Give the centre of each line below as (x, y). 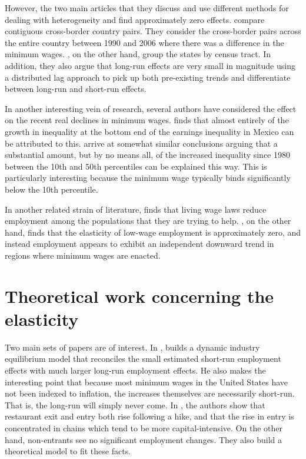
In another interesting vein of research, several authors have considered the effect (151, 108)
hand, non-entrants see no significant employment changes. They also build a (143, 439)
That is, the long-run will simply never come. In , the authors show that (135, 404)
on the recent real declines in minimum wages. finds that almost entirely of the (147, 120)
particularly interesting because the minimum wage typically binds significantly (148, 178)
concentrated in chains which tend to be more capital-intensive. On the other (144, 427)
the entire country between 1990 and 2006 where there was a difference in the (144, 42)
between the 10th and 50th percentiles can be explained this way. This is (136, 166)
